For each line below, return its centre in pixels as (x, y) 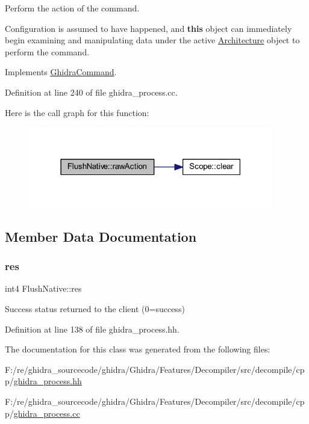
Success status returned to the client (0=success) (95, 308)
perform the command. (47, 51)
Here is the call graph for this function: (77, 112)
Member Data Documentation (101, 236)
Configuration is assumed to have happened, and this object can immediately (148, 28)
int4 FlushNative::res (43, 288)
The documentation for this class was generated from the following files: (138, 349)
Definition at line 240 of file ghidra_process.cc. (91, 92)
